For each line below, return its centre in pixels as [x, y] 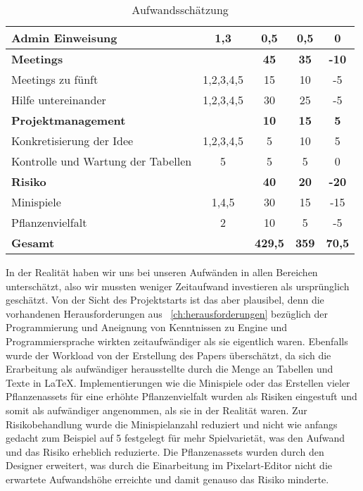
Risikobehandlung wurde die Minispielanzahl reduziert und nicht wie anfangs [172, 424]
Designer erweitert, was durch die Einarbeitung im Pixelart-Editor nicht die [169, 465]
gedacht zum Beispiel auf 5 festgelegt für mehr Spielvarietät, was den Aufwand [175, 438]
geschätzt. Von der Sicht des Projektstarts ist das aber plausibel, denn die [165, 300]
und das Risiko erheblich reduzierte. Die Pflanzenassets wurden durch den [165, 451]
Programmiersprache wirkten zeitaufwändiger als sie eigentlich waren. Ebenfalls [177, 341]
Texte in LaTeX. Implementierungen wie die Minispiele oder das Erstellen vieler [178, 382]
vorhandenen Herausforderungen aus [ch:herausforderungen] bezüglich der [167, 313]
